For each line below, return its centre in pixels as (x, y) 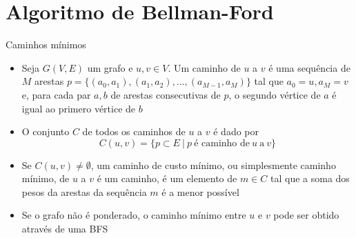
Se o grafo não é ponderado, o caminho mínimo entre (134, 215)
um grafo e (110, 67)
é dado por (236, 131)
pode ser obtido (306, 215)
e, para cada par (56, 94)
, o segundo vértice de (275, 94)
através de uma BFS (65, 229)
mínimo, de (46, 178)
